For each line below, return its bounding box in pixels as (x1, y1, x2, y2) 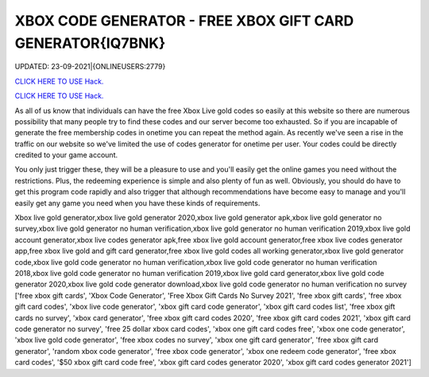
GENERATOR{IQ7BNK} (14, 34, 166, 52)
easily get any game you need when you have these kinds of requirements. (14, 198, 261, 208)
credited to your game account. (14, 150, 118, 160)
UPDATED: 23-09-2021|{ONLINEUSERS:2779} (14, 62, 166, 72)
